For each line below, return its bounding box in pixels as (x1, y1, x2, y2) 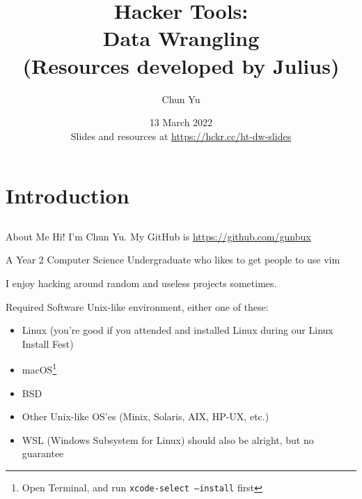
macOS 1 (22, 360, 57, 377)
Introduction (6, 181, 129, 210)
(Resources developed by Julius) (22, 51, 340, 79)
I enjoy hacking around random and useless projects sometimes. (6, 276, 277, 291)
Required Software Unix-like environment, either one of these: (6, 299, 269, 314)
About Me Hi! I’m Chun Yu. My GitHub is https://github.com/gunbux (6, 229, 311, 243)
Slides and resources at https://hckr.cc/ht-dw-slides (70, 128, 292, 143)
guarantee (22, 446, 64, 461)
